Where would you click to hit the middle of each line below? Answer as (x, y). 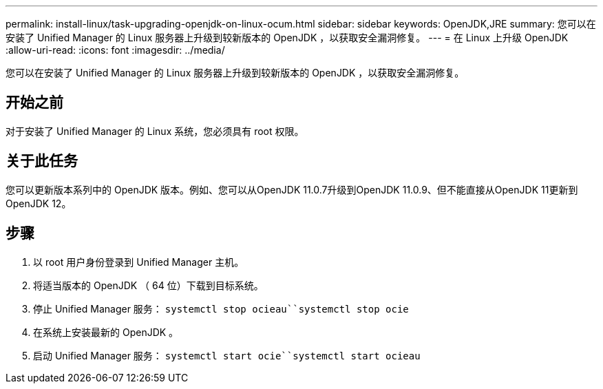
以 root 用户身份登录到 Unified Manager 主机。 (139, 262)
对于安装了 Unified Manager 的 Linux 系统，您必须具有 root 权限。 (155, 131)
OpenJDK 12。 (39, 203)
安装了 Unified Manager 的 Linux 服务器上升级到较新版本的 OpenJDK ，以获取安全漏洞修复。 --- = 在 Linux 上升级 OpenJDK (287, 38)
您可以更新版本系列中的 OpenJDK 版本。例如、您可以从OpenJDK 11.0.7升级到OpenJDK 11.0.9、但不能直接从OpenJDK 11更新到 (292, 189)
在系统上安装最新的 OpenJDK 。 (106, 332)
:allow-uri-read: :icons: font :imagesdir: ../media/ (115, 50)
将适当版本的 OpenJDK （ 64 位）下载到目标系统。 (148, 285)
